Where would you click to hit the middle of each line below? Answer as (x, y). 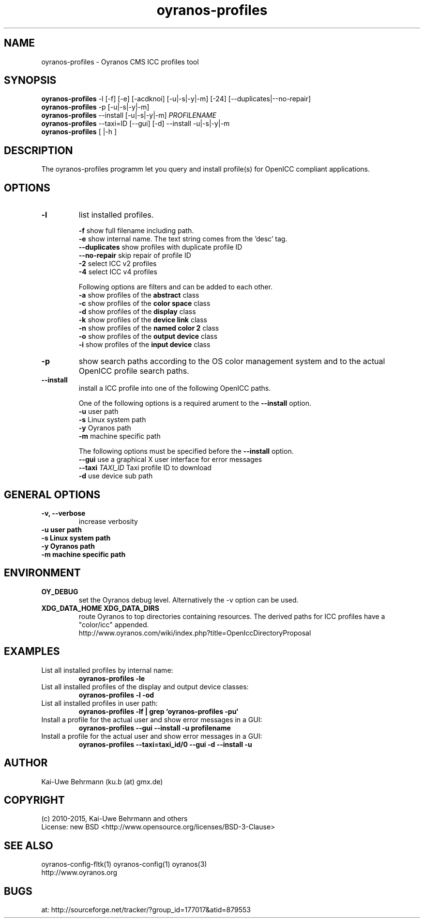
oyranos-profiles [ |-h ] (79, 132)
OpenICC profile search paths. (134, 371)
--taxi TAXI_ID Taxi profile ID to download (145, 468)
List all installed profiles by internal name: (107, 670)
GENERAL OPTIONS (52, 494)
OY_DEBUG (60, 591)
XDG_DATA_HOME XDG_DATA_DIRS (100, 608)
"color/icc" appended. (114, 624)
